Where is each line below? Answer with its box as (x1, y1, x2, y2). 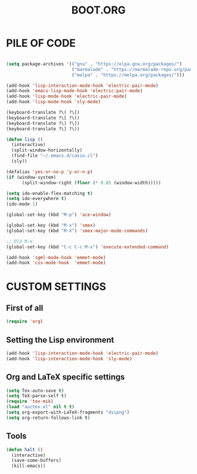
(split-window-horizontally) (11, 147, 83, 153)
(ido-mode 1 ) (6, 201, 38, 207)
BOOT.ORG (71, 4, 126, 17)
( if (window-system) (6, 174, 57, 180)
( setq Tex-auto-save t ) (6, 388, 64, 394)
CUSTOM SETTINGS (6, 280, 107, 293)
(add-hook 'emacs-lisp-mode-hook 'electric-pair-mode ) (6, 88, 143, 94)
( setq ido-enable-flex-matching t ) (6, 190, 93, 197)
